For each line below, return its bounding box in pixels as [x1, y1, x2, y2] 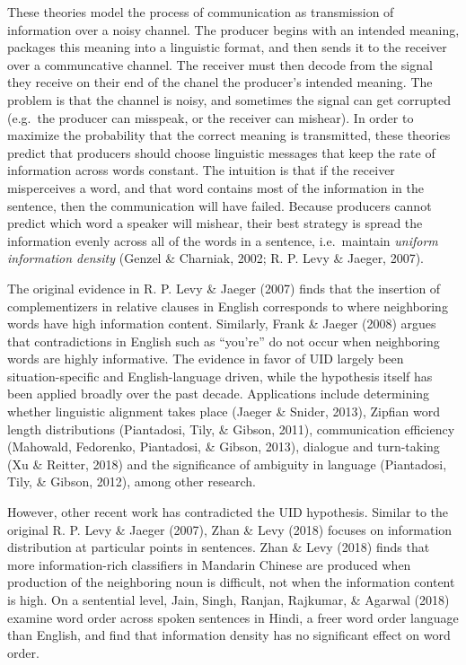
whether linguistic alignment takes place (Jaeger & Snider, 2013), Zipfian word [7, 402, 440, 421]
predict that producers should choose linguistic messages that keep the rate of [7, 143, 435, 162]
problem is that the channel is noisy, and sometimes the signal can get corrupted [7, 90, 452, 109]
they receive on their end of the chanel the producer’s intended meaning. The [7, 73, 433, 92]
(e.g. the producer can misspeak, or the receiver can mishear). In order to [7, 108, 414, 127]
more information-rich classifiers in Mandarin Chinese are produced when [7, 555, 411, 573]
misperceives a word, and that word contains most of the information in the [7, 178, 425, 197]
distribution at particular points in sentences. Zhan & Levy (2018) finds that [7, 538, 430, 556]
